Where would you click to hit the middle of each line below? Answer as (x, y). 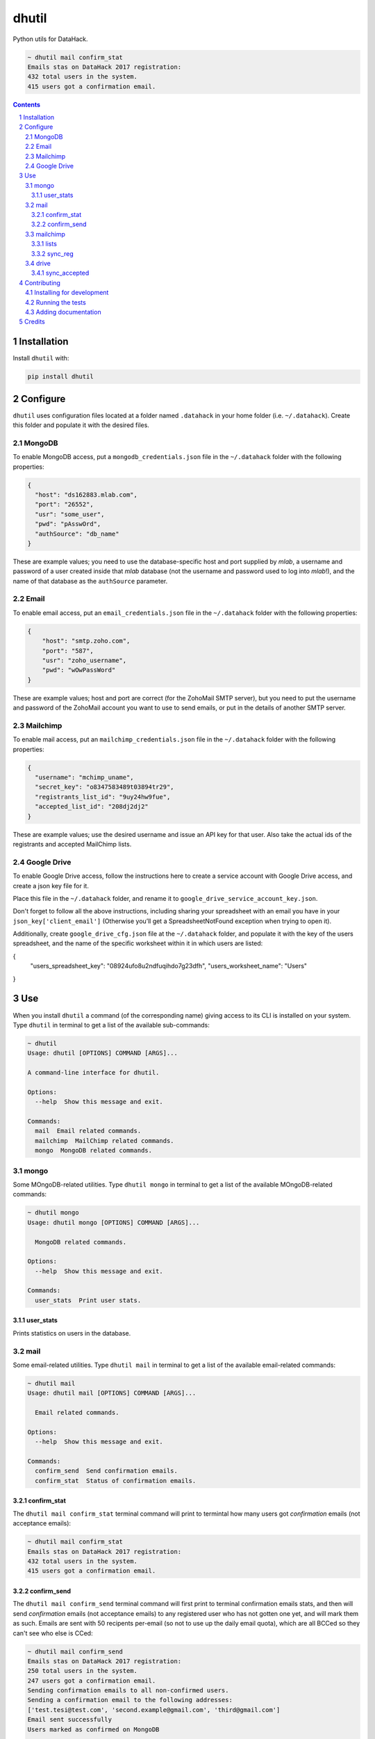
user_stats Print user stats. (88, 1300)
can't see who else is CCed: (53, 1633)
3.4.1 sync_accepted (60, 273)
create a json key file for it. (51, 885)
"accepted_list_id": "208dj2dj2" (92, 807)
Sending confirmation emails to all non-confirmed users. (128, 1691)
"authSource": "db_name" (77, 534)
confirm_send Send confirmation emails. (107, 1471)
